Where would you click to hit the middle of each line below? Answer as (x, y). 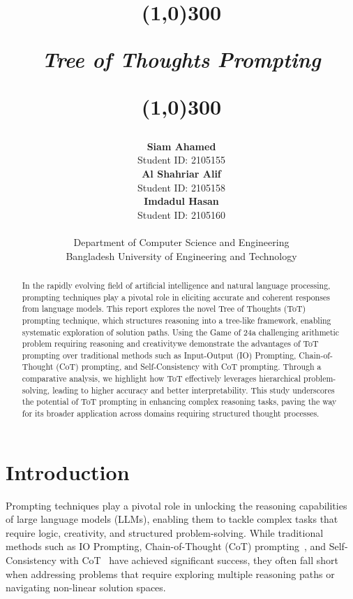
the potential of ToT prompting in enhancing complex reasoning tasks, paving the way (179, 402)
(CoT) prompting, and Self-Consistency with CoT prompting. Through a (189, 367)
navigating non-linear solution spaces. (86, 587)
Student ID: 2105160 (181, 214)
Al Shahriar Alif (181, 173)
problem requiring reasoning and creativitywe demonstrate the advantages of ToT (170, 344)
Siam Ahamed (181, 146)
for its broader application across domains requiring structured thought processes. (171, 413)
